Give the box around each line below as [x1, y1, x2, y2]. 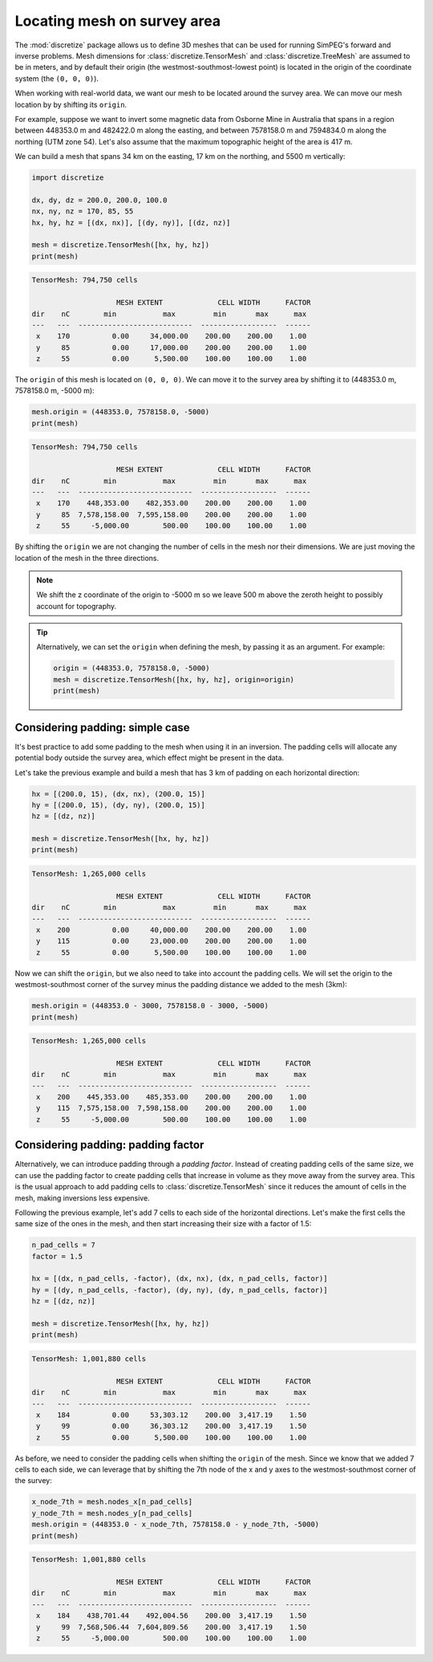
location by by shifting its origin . [14, 100, 127, 109]
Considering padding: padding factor [14, 1138, 204, 1152]
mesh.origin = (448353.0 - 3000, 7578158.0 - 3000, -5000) [31, 1002, 269, 1010]
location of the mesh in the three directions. [14, 553, 160, 563]
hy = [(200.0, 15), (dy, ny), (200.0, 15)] [31, 800, 206, 810]
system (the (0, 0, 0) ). [14, 73, 99, 83]
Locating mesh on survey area [14, 12, 221, 30]
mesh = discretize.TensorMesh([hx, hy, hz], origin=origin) [53, 675, 295, 684]
